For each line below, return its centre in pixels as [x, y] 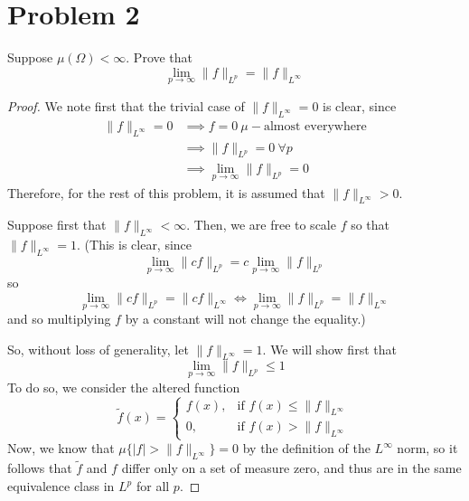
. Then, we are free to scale [261, 225]
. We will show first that [329, 349]
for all [153, 486]
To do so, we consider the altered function [124, 387]
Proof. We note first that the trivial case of [126, 105]
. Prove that [159, 57]
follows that [40, 468]
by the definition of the [306, 448]
